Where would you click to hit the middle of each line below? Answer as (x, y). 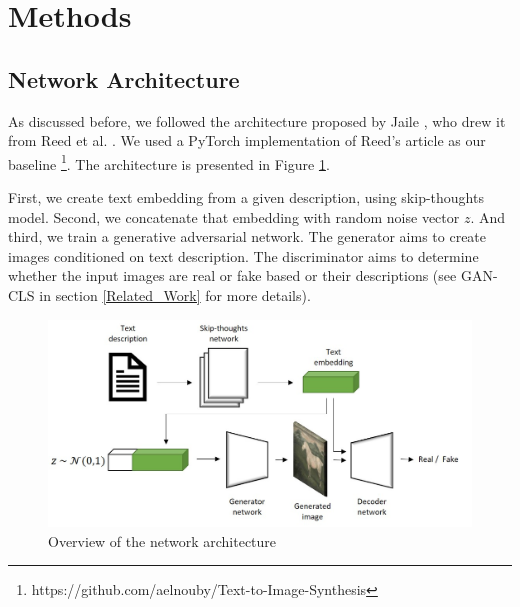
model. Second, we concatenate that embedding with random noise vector (234, 216)
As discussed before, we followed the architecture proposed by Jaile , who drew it (257, 120)
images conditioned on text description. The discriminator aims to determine (243, 255)
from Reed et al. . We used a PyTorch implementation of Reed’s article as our (247, 140)
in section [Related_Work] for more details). (175, 294)
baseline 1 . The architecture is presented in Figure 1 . (169, 162)
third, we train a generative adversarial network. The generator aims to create (247, 236)
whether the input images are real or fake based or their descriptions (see (232, 275)
